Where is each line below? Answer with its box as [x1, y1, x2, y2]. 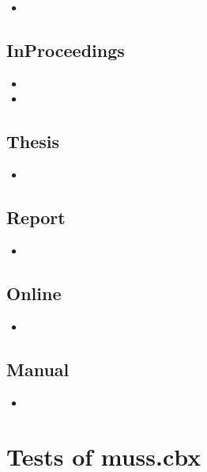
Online [6, 280, 62, 305]
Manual [6, 356, 70, 381]
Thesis [6, 129, 60, 154]
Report [6, 205, 66, 230]
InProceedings [6, 37, 125, 62]
